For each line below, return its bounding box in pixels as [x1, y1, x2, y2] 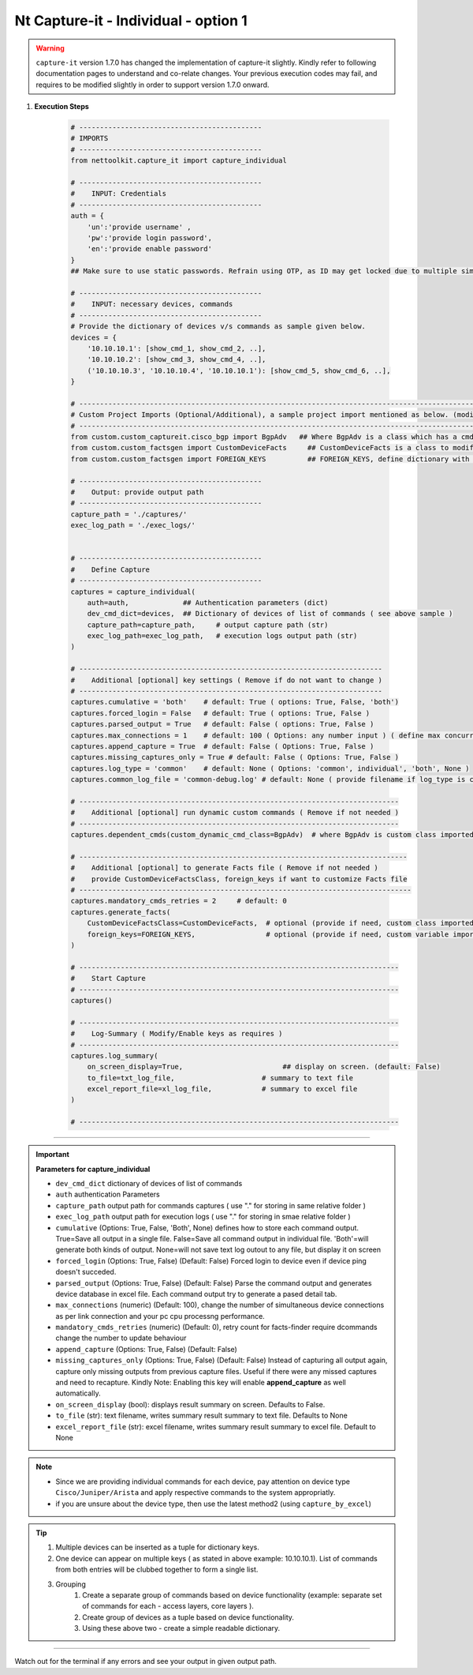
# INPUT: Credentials [70, 190, 167, 198]
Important [35, 1150, 70, 1159]
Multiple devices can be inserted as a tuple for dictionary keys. [55, 1542, 260, 1552]
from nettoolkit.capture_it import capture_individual [70, 156, 287, 165]
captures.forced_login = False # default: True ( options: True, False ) [70, 708, 371, 718]
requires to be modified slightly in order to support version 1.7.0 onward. [35, 80, 270, 89]
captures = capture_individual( [70, 587, 196, 596]
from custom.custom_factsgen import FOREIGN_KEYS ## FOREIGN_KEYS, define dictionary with [70, 454, 470, 464]
